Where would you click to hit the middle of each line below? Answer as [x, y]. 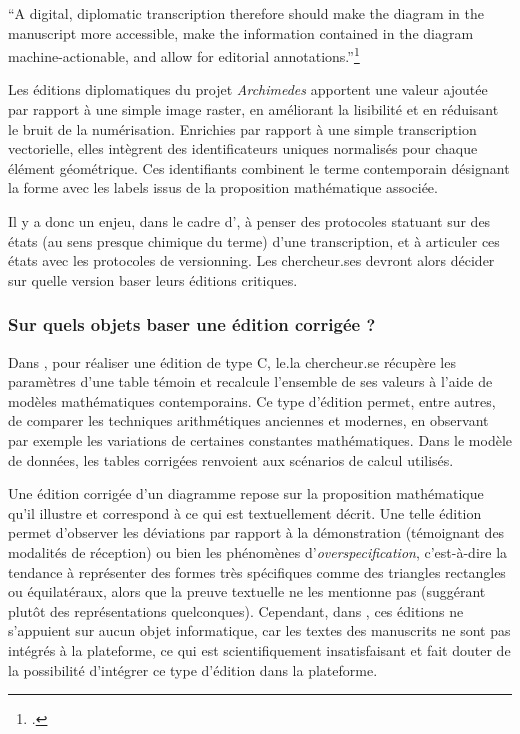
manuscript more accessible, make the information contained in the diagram [241, 32]
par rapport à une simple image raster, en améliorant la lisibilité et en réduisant [253, 109]
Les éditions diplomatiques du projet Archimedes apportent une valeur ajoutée [248, 89]
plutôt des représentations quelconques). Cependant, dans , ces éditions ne [236, 610]
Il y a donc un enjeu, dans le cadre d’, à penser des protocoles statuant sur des [249, 221]
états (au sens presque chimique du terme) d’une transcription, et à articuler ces [254, 240]
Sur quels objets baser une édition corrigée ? [192, 324]
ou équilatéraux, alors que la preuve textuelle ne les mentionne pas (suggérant [247, 591]
